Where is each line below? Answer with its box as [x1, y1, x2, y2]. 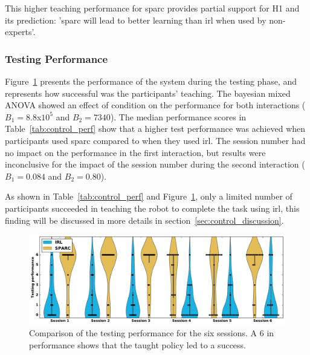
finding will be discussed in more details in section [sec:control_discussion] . [5, 213, 284, 226]
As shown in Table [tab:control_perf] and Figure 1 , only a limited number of [5, 190, 292, 203]
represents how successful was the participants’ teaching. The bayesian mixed [5, 86, 291, 99]
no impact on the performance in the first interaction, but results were [5, 146, 266, 158]
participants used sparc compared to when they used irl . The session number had [5, 134, 306, 146]
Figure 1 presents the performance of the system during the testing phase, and [5, 75, 297, 87]
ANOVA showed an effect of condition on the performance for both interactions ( [5, 99, 306, 111]
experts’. [5, 25, 36, 38]
